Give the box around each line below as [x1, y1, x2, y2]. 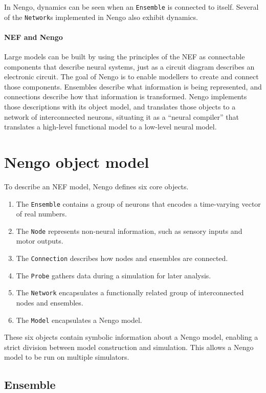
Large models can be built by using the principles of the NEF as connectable [4, 51, 245, 62]
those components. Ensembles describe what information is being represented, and [4, 81, 262, 92]
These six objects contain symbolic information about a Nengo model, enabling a [4, 332, 258, 342]
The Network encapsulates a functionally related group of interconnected [16, 287, 244, 298]
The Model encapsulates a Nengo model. [16, 314, 142, 325]
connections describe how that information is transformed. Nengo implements [4, 91, 247, 102]
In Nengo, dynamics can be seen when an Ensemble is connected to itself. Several [4, 2, 259, 12]
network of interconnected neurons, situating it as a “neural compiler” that [4, 111, 239, 122]
